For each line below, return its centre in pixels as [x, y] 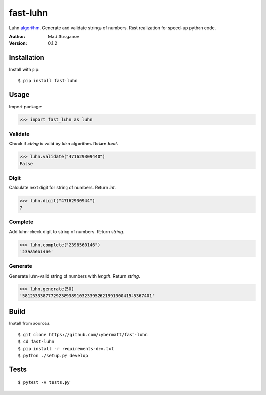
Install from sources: [30, 323]
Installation [27, 57]
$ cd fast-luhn [36, 342]
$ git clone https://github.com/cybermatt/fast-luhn [83, 335]
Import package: [26, 107]
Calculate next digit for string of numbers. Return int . [63, 188]
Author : [17, 36]
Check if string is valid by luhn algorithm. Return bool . [64, 144]
